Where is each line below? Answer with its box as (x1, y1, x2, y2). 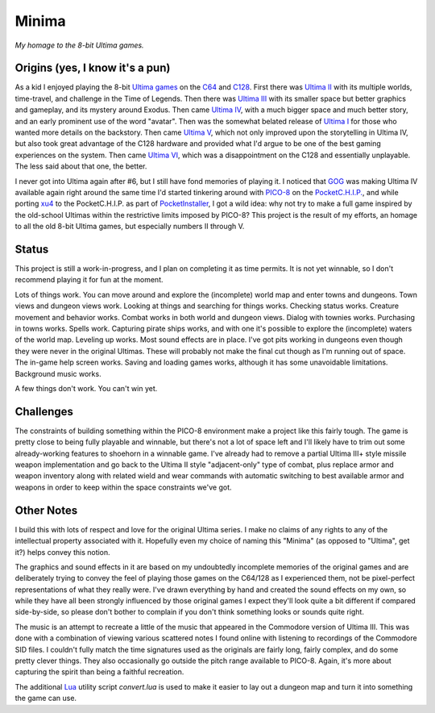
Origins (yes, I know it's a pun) (14, 61, 171, 75)
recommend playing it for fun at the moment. (14, 275, 164, 285)
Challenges (14, 404, 74, 419)
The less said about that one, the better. (14, 161, 147, 171)
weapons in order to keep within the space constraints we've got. (14, 482, 233, 492)
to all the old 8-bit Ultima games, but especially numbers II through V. (14, 222, 245, 231)
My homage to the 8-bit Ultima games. (14, 40, 144, 50)
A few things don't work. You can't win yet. (14, 383, 158, 393)
